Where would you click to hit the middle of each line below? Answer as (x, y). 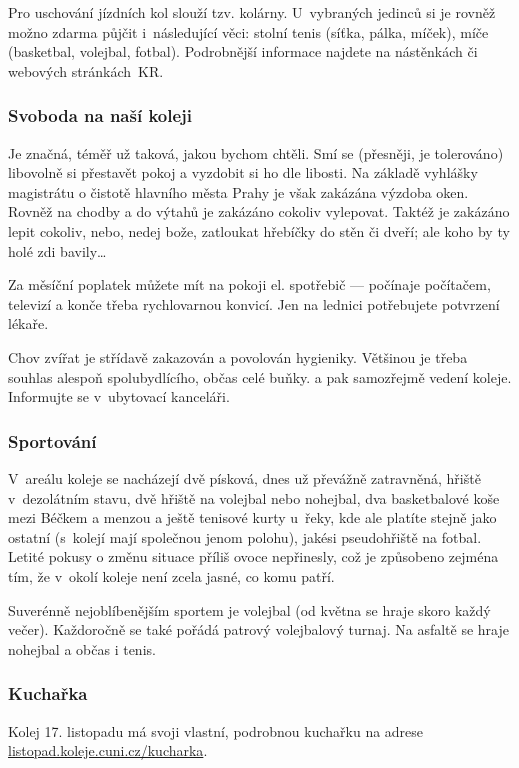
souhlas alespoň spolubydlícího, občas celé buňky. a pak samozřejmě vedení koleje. (260, 376)
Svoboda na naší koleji (100, 115)
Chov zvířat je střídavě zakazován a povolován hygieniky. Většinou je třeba (238, 356)
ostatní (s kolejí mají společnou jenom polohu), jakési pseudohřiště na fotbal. (245, 536)
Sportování (52, 440)
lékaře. (28, 323)
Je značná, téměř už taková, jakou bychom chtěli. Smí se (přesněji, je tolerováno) (256, 152)
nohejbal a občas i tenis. (82, 648)
